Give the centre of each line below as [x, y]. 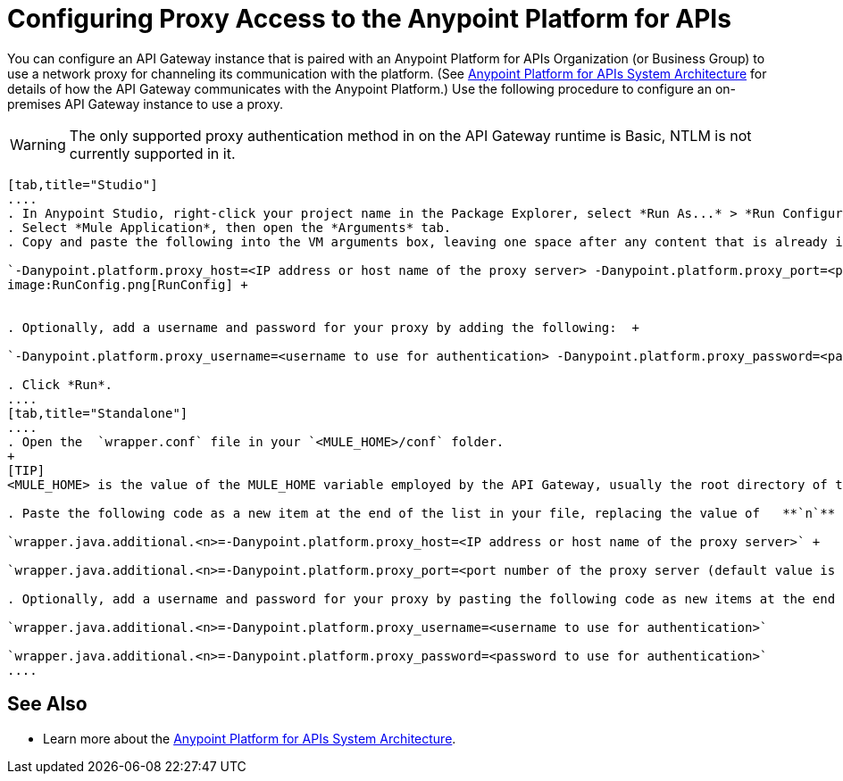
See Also [47, 704]
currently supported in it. [152, 153]
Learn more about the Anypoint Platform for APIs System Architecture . [250, 738]
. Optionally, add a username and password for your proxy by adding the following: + [324, 327]
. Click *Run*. [60, 384]
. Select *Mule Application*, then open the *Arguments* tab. [230, 227]
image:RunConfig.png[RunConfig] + [128, 284]
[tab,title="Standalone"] [98, 413]
